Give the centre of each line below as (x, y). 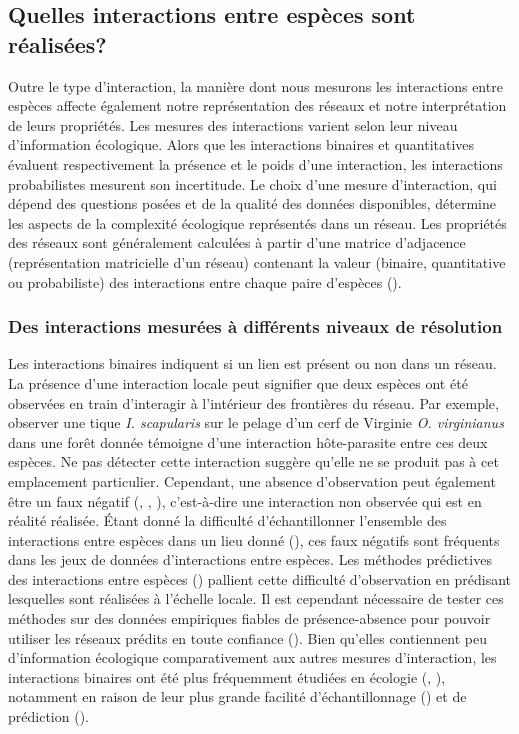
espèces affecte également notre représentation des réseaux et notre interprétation (257, 105)
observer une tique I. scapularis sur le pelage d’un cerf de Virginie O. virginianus (256, 422)
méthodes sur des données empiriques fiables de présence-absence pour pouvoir (249, 618)
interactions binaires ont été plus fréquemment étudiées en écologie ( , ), (227, 676)
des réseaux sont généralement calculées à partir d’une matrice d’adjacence (237, 242)
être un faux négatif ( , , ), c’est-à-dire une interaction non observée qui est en (245, 500)
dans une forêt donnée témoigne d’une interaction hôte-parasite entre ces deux (248, 441)
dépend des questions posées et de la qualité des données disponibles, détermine (252, 203)
